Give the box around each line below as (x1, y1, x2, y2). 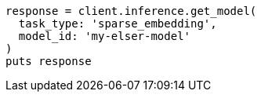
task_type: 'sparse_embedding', (18, 17, 217, 30)
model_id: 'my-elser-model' (18, 30, 191, 42)
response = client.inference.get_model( (5, 5, 257, 17)
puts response (5, 55, 92, 67)
